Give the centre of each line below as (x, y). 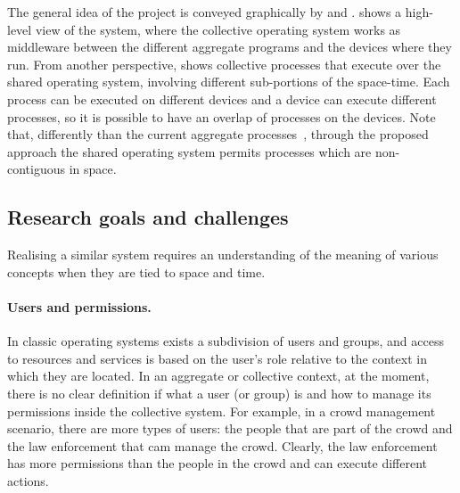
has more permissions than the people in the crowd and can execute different (217, 463)
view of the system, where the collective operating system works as (218, 29)
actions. (28, 480)
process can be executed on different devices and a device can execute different (222, 99)
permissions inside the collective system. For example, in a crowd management (222, 411)
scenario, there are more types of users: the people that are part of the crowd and (230, 428)
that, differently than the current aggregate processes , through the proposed (218, 134)
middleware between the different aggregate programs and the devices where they (230, 47)
